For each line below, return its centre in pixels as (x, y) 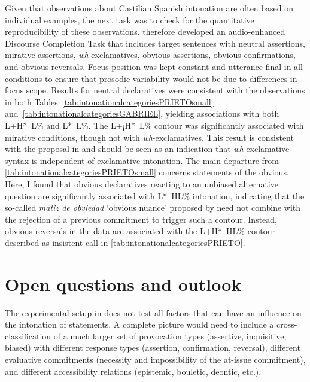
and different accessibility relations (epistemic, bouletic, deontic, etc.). (133, 371)
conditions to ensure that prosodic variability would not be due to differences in (151, 78)
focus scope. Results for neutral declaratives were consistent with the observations (155, 90)
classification (28, 336)
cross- (287, 324)
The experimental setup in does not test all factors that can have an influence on (153, 312)
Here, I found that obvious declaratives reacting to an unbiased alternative (142, 184)
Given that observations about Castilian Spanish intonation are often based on (149, 8)
